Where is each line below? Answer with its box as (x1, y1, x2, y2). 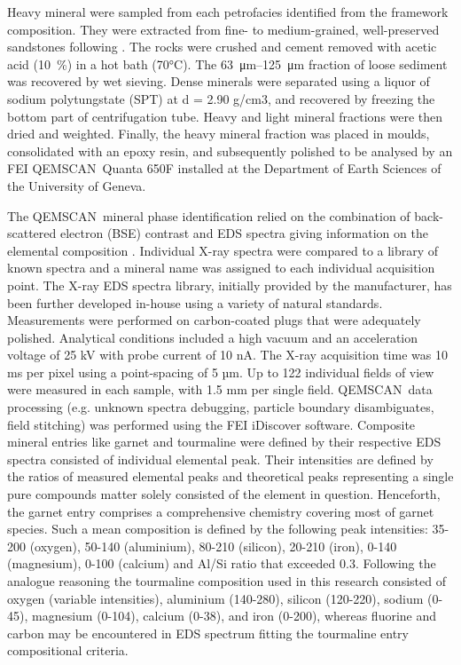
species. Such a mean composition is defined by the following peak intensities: (7, 519, 428, 538)
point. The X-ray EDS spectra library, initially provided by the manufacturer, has (7, 275, 452, 294)
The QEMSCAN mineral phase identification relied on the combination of (7, 206, 410, 225)
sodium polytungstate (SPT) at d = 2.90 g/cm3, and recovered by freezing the (7, 89, 435, 107)
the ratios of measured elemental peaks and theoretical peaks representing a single (7, 467, 454, 486)
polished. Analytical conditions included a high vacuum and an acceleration (7, 328, 418, 346)
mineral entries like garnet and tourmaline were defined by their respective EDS (7, 432, 441, 451)
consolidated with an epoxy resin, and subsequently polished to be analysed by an (7, 141, 453, 160)
